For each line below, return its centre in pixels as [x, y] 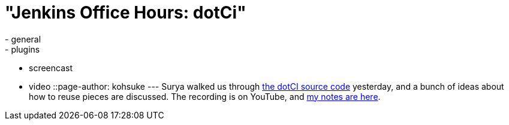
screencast [51, 68]
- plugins [22, 49]
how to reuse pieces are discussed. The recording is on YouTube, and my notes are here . [205, 96]
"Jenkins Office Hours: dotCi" [126, 13]
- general [23, 39]
